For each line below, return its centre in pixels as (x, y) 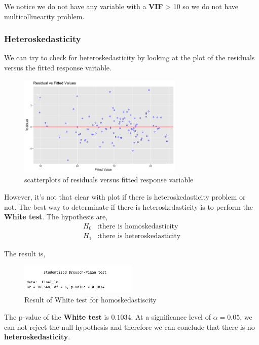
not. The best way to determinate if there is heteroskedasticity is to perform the (128, 206)
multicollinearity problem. (44, 16)
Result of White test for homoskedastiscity (90, 300)
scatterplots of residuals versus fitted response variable (109, 180)
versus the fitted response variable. (58, 67)
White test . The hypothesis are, (56, 217)
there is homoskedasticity (139, 226)
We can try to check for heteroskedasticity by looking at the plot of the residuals (129, 58)
